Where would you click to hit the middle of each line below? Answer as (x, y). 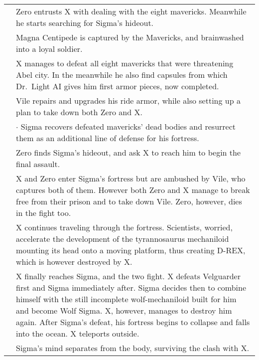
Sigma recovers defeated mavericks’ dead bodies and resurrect (128, 126)
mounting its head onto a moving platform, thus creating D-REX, (131, 250)
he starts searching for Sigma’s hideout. (85, 23)
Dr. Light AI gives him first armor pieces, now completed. (118, 86)
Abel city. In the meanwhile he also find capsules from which (122, 75)
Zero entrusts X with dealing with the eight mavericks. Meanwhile (131, 11)
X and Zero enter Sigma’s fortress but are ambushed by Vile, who (131, 178)
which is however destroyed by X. (74, 262)
